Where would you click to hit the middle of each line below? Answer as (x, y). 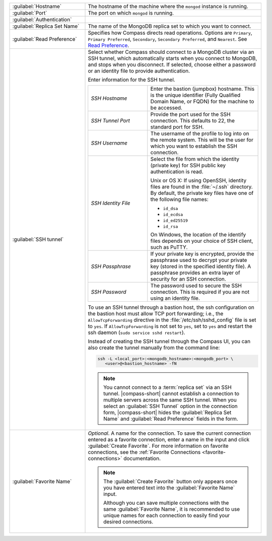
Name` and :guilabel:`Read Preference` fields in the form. (171, 419)
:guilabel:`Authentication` (42, 19)
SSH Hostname (109, 98)
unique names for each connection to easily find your (167, 515)
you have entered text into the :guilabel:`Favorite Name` (169, 488)
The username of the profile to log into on (200, 133)
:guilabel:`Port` (30, 13)
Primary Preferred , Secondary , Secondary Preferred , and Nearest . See (167, 39)
